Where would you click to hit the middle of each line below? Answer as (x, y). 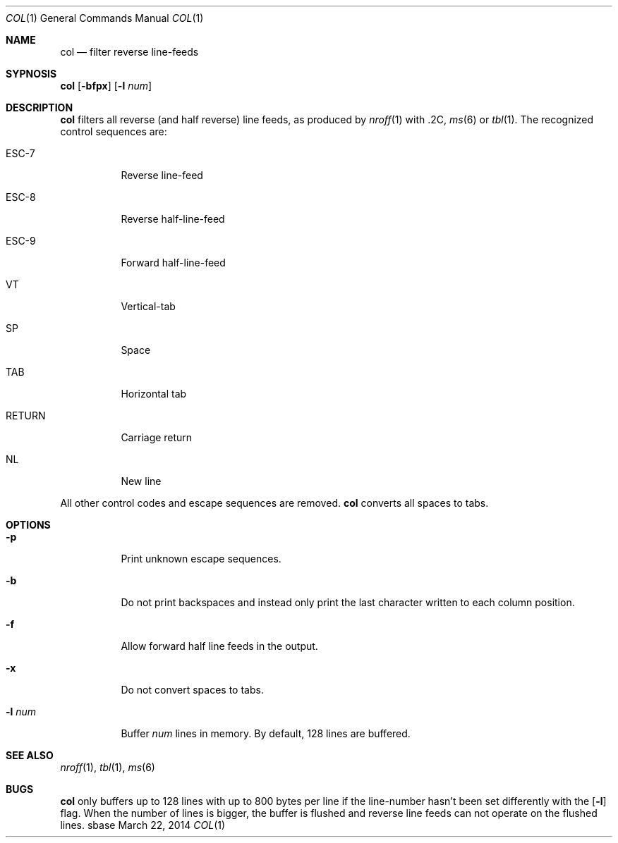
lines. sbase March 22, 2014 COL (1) (143, 825)
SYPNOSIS (31, 74)
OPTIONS (28, 525)
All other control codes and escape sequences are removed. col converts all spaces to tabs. (274, 503)
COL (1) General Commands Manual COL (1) (105, 18)
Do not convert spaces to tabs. (192, 690)
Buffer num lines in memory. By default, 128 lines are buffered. (266, 733)
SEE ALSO (30, 755)
